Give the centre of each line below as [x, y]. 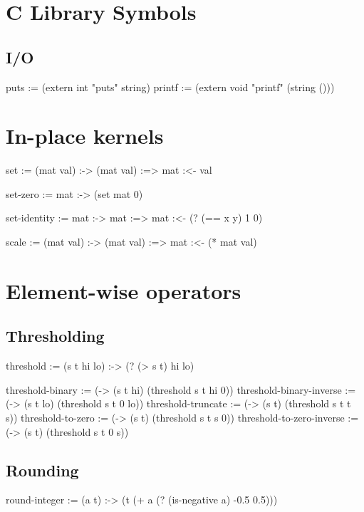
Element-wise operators [124, 290]
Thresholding [55, 336]
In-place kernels [85, 136]
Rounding [42, 470]
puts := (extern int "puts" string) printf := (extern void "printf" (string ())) [170, 87]
